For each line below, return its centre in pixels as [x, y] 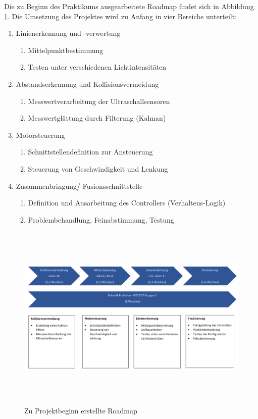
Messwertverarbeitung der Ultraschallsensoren [99, 101]
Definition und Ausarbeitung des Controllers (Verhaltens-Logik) [127, 203]
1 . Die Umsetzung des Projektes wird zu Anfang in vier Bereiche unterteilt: [121, 16]
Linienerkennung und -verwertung [68, 33]
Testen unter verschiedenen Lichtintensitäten [97, 67]
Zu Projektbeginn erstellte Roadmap [81, 411]
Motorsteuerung [40, 135]
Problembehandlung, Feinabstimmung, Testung [101, 219]
